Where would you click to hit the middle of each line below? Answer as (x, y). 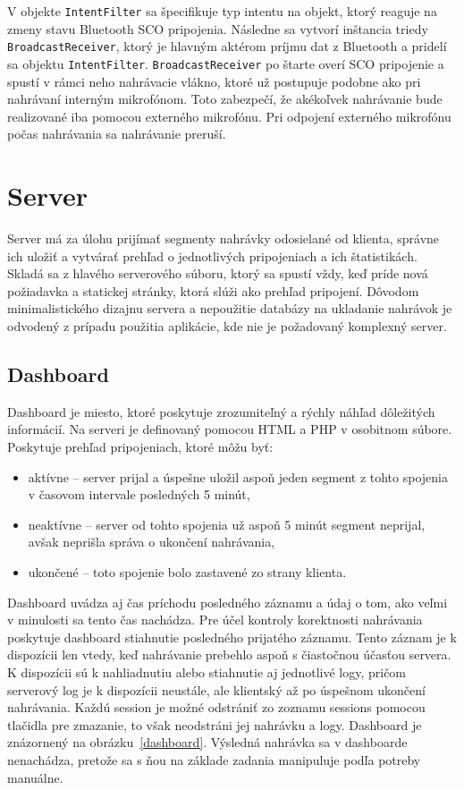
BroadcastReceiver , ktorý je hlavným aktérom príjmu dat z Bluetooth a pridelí (227, 46)
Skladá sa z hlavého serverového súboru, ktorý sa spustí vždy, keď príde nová (218, 273)
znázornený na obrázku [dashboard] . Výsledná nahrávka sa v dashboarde (207, 742)
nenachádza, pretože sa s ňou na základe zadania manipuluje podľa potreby (214, 759)
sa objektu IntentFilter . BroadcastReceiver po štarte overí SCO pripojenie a (226, 63)
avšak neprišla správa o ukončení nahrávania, (152, 542)
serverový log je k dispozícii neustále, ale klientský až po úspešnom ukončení (216, 689)
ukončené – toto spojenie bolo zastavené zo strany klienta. (187, 571)
